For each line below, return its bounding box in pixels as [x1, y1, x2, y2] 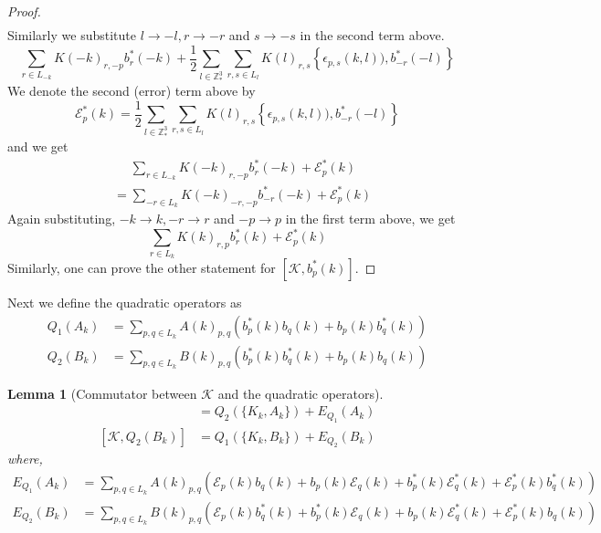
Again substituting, [7, 209, 116, 228]
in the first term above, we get [285, 209, 456, 228]
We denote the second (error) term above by [7, 81, 256, 100]
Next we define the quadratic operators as [7, 292, 242, 311]
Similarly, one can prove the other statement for [7, 257, 276, 277]
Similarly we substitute [7, 26, 136, 45]
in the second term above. [300, 26, 445, 45]
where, [7, 449, 43, 468]
